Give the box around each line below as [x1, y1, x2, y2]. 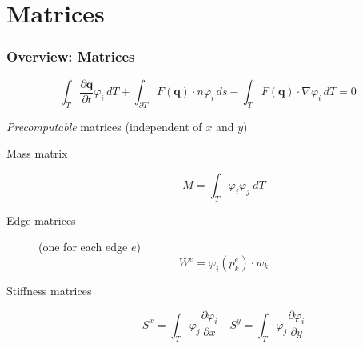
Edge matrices [6, 211, 76, 228]
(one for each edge [38, 238, 128, 255]
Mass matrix [6, 145, 68, 162]
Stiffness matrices [6, 282, 92, 299]
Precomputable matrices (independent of [6, 118, 202, 134]
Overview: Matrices [6, 46, 135, 66]
